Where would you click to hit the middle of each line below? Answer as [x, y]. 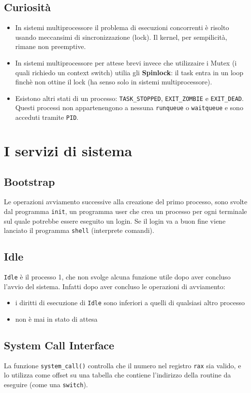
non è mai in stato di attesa [56, 319]
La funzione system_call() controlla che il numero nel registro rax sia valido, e [123, 365]
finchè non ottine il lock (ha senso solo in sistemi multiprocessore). [114, 82]
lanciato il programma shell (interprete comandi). [79, 230]
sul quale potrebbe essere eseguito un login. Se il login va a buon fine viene [115, 221]
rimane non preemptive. [51, 46]
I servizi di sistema [68, 150]
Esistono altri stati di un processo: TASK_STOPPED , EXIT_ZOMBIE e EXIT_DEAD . [129, 98]
